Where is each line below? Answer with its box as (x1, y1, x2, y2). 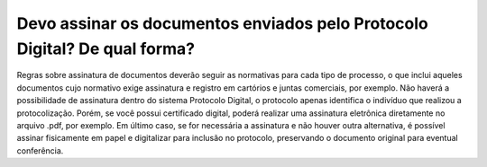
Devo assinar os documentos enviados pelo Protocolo (16, 13, 428, 33)
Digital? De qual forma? (16, 39, 196, 58)
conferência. (16, 145, 64, 156)
